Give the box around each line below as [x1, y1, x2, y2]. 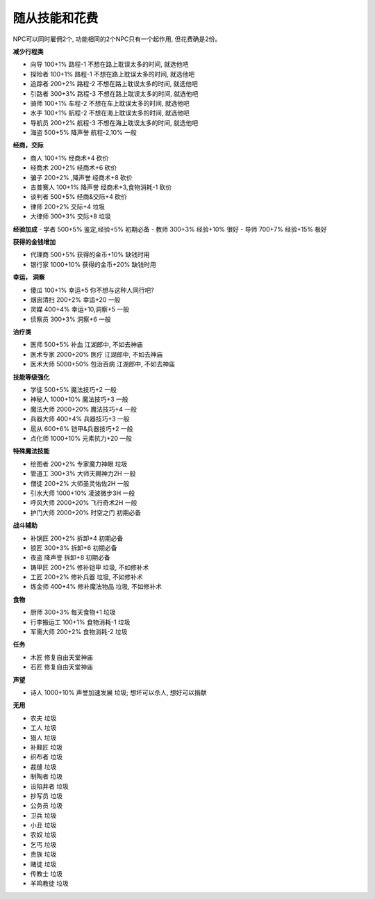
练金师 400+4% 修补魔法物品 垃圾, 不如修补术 [30, 583, 162, 591]
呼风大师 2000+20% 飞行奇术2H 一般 [30, 499, 137, 507]
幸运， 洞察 [12, 273, 45, 282]
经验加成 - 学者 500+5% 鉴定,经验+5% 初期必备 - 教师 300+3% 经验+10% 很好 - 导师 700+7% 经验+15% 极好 [12, 225, 328, 233]
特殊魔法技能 [12, 447, 50, 455]
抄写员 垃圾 [30, 791, 62, 800]
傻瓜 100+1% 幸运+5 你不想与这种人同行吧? [30, 286, 154, 294]
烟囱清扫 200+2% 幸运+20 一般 [30, 295, 121, 304]
